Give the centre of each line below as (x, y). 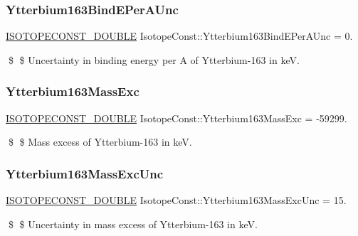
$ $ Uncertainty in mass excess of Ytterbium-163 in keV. (133, 224)
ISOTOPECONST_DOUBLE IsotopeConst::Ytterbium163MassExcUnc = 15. (176, 200)
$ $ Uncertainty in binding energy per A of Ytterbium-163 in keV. (154, 59)
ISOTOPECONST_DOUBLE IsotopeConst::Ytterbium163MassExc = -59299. (177, 118)
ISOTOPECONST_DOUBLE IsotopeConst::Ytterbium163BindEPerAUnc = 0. (179, 36)
